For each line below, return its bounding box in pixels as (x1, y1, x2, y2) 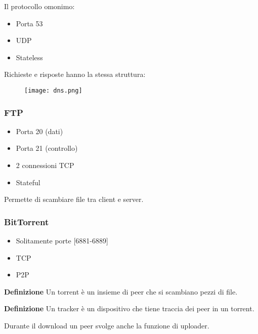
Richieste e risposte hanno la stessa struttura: (4, 69, 146, 79)
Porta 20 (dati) (16, 126, 63, 136)
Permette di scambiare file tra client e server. (4, 194, 144, 204)
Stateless (16, 52, 43, 62)
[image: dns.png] (24, 87, 82, 94)
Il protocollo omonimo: (4, 1, 75, 11)
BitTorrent (4, 215, 49, 228)
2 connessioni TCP (16, 160, 74, 171)
